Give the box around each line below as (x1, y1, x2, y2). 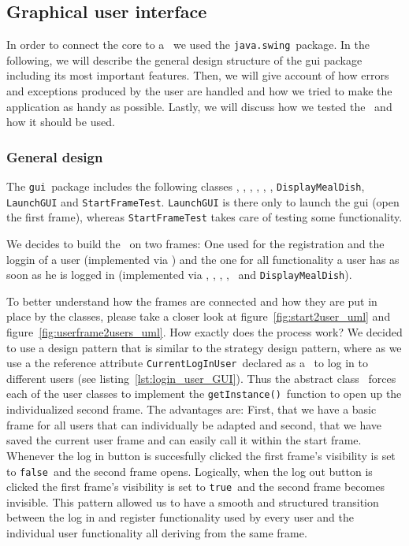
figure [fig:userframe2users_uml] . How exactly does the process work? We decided (6, 324, 403, 340)
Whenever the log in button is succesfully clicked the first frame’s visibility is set (6, 447, 396, 463)
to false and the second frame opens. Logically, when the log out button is (6, 462, 373, 479)
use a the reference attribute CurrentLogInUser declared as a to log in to (6, 355, 368, 371)
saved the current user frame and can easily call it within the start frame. (6, 432, 362, 448)
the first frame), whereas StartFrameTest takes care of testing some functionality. (6, 209, 403, 225)
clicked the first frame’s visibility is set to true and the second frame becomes (6, 478, 385, 495)
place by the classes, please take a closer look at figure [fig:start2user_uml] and (6, 308, 391, 325)
